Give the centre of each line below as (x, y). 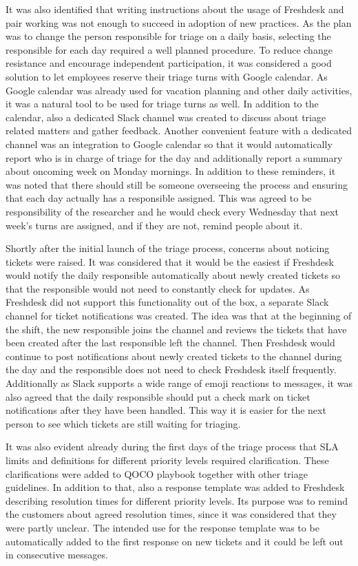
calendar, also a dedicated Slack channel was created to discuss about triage (166, 117)
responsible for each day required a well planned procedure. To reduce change (169, 49)
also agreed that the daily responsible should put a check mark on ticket (158, 396)
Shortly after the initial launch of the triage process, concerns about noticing (168, 248)
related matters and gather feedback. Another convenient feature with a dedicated (179, 130)
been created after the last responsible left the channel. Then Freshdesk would (170, 343)
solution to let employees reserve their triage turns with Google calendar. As (167, 76)
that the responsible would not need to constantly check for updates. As (158, 288)
